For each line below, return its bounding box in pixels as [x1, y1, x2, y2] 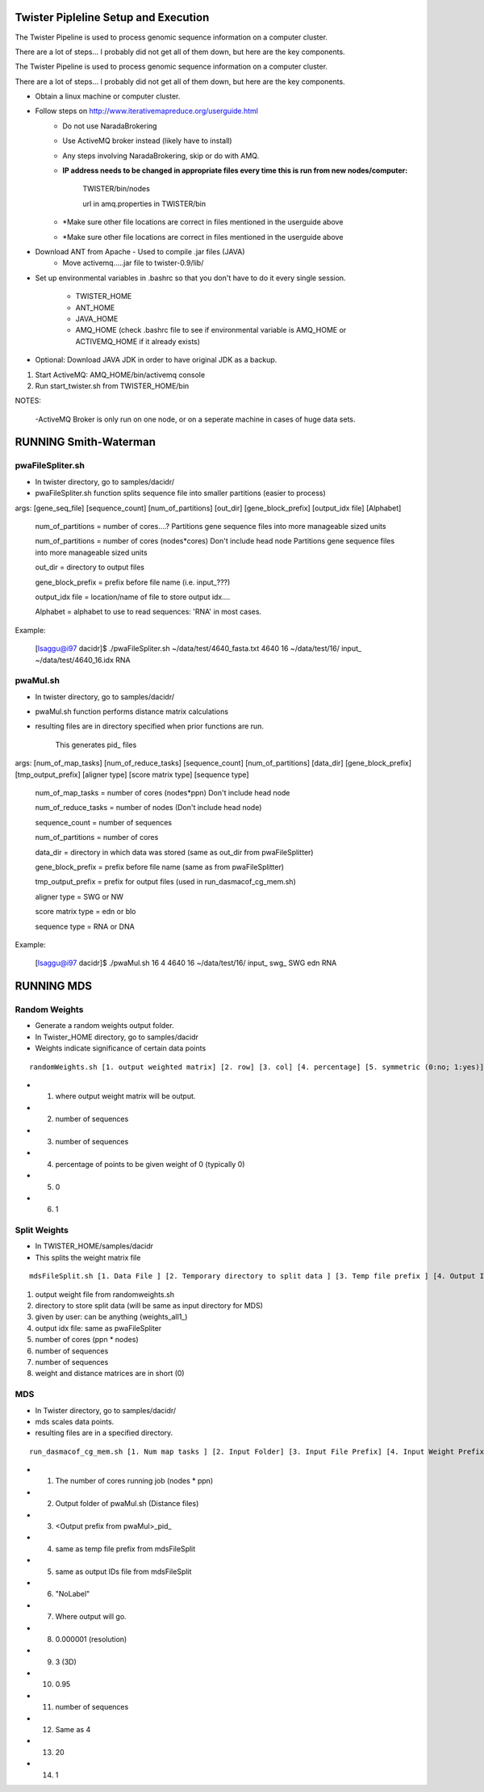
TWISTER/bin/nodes [82, 184, 151, 194]
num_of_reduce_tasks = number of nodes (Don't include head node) [35, 803, 262, 812]
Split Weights [15, 1224, 69, 1236]
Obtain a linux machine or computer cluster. [35, 91, 181, 101]
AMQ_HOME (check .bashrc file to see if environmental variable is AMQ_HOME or [75, 325, 347, 335]
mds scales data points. [35, 1416, 115, 1426]
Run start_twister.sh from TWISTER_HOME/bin [35, 380, 190, 391]
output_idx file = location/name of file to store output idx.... [35, 592, 231, 602]
